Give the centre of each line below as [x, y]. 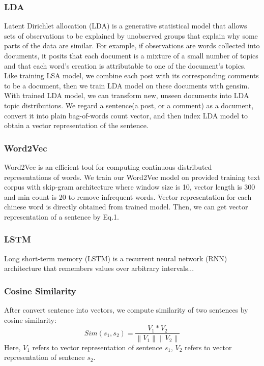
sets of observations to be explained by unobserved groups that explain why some [131, 35]
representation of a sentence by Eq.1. [62, 216]
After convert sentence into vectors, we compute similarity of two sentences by [126, 310]
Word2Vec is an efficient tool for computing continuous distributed [108, 166]
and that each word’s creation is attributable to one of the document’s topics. [125, 65]
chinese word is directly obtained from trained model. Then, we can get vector [126, 207]
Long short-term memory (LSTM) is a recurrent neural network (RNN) [116, 258]
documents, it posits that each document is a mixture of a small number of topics [131, 55]
